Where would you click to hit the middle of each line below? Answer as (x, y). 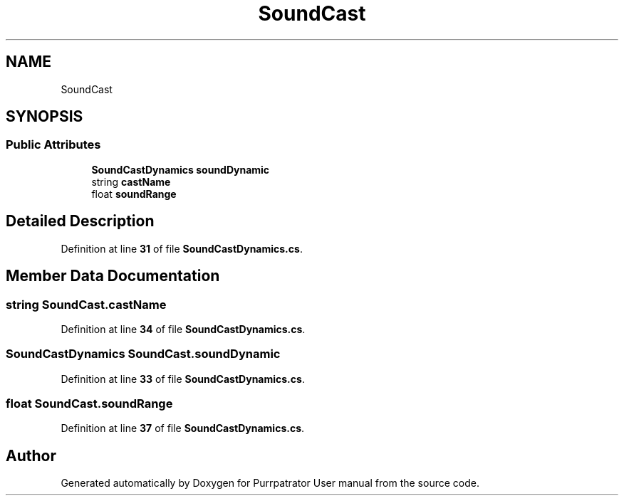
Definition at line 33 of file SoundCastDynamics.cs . (183, 379)
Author (31, 455)
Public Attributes (53, 145)
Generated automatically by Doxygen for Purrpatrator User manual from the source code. (270, 483)
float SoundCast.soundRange (89, 404)
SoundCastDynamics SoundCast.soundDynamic (143, 354)
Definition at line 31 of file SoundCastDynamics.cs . (182, 248)
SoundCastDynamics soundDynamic (181, 169)
